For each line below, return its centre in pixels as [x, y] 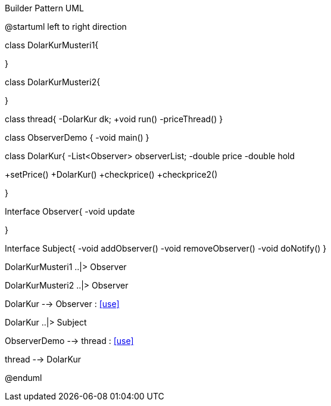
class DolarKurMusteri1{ [52, 45]
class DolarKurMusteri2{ [53, 82]
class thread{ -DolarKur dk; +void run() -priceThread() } [114, 119]
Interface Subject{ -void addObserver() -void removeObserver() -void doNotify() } [166, 248]
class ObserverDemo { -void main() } [77, 137]
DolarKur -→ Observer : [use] [62, 304]
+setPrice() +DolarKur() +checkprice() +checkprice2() [111, 174]
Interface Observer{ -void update [70, 211]
